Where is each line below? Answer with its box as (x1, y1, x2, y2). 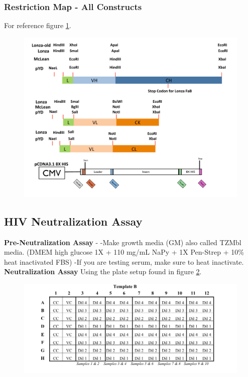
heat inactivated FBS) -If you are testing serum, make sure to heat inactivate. (4, 256, 244, 267)
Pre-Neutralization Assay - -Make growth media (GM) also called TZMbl (4, 237, 241, 247)
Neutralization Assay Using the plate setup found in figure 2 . (4, 266, 202, 277)
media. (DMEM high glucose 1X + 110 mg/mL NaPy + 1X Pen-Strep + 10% (4, 247, 244, 257)
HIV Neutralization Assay (4, 213, 143, 229)
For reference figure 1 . (4, 20, 71, 31)
